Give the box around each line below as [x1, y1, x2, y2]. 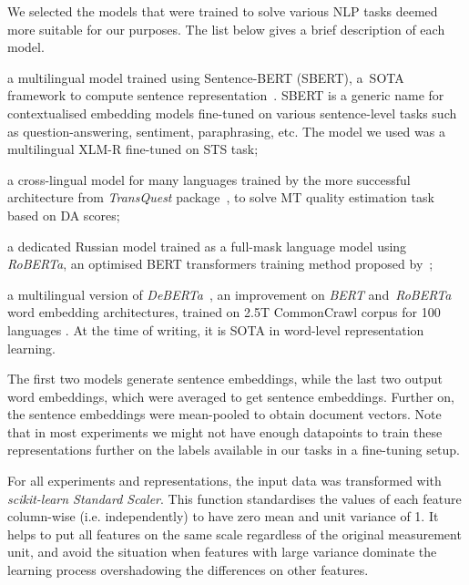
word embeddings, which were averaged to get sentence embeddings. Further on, [7, 386, 454, 405]
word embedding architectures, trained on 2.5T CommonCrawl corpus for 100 [7, 303, 441, 322]
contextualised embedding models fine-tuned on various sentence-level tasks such [7, 103, 457, 122]
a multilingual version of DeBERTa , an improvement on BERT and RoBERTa [7, 284, 452, 303]
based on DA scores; [7, 205, 120, 224]
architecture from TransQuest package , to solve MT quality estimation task [7, 188, 434, 207]
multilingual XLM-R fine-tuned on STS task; [7, 139, 259, 159]
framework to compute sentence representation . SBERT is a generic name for [7, 86, 444, 105]
